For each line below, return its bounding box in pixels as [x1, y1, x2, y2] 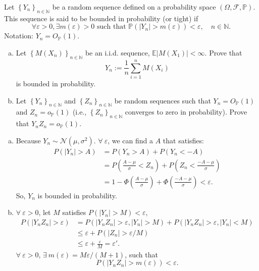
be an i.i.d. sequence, [85, 47, 150, 58]
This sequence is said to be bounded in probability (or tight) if [4, 13, 198, 23]
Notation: [4, 30, 33, 41]
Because [16, 135, 41, 145]
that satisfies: [163, 135, 204, 145]
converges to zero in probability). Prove [125, 106, 247, 117]
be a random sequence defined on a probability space [52, 2, 216, 12]
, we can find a [108, 135, 153, 145]
